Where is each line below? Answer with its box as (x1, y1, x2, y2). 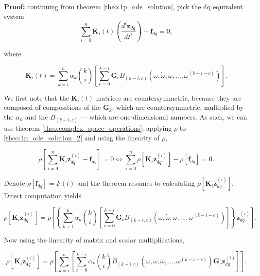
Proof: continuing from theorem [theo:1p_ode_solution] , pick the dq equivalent (4, 1, 243, 11)
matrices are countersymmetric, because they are (96, 92, 242, 103)
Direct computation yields (4, 190, 81, 201)
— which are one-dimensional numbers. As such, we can (80, 111, 247, 121)
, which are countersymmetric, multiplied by (112, 102, 244, 112)
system (4, 11, 24, 21)
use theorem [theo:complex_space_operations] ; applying (4, 123, 172, 133)
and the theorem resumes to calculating (77, 178, 195, 188)
